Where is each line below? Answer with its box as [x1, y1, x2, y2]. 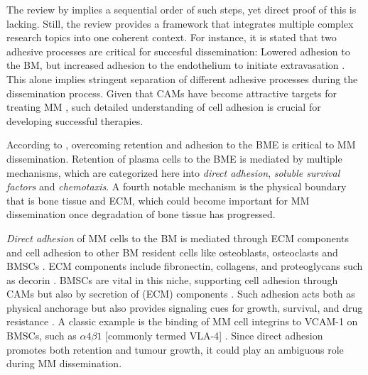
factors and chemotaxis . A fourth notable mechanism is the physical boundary [6, 179, 347, 194]
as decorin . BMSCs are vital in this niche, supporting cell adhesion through [6, 272, 338, 287]
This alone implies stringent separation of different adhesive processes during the [6, 71, 358, 86]
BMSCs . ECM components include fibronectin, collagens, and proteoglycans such [6, 259, 363, 273]
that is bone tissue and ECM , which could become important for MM [6, 192, 310, 207]
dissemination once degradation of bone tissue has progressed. [6, 207, 276, 222]
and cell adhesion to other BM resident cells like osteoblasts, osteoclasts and [6, 244, 338, 259]
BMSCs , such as [6, 328, 77, 343]
